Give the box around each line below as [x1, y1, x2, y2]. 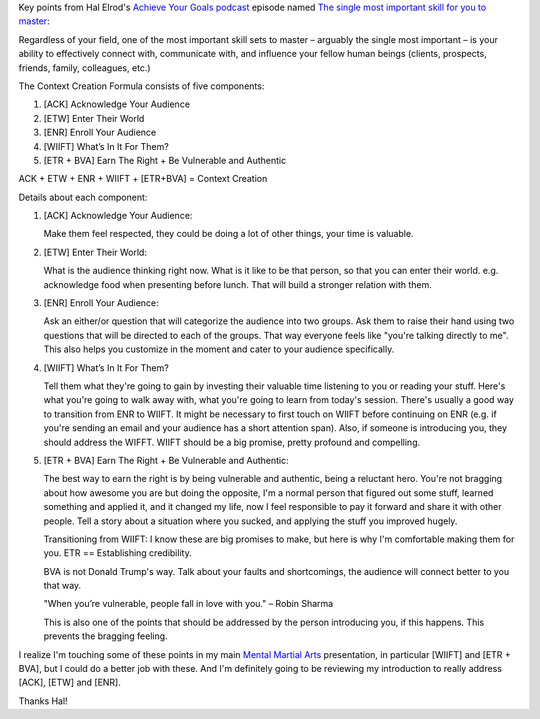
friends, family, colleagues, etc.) [18, 61, 151, 74]
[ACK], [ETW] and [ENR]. [18, 676, 122, 689]
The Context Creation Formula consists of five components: [18, 80, 265, 92]
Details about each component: [18, 191, 148, 203]
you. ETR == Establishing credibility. [43, 547, 192, 559]
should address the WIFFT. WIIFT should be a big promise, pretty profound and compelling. [43, 436, 421, 448]
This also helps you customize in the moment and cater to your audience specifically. [43, 343, 395, 355]
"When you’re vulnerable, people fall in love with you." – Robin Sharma [43, 598, 334, 610]
